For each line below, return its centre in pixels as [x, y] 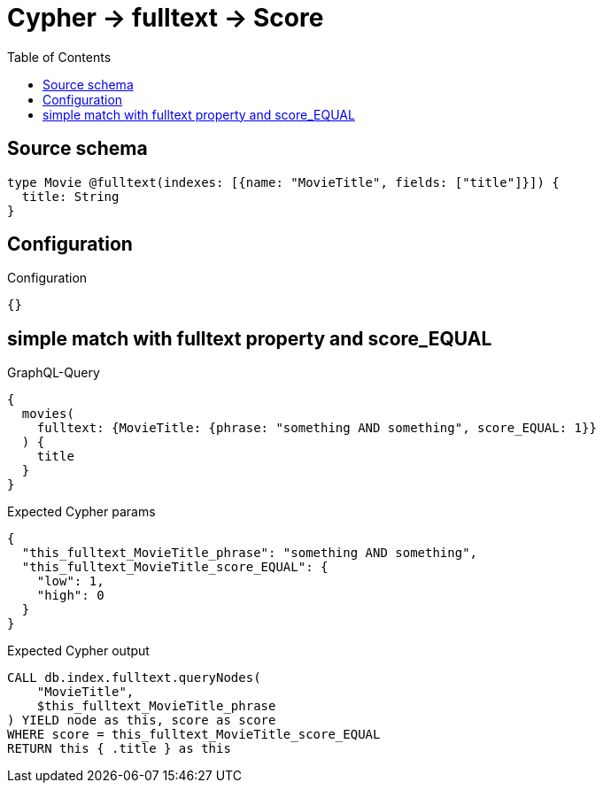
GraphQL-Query [54, 373]
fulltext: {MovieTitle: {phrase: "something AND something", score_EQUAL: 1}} [317, 428]
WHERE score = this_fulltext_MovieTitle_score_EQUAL [194, 735]
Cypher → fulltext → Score [166, 18]
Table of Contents [59, 57]
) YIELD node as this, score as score [142, 720]
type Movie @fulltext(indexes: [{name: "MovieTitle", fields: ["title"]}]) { [283, 182]
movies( [48, 414]
